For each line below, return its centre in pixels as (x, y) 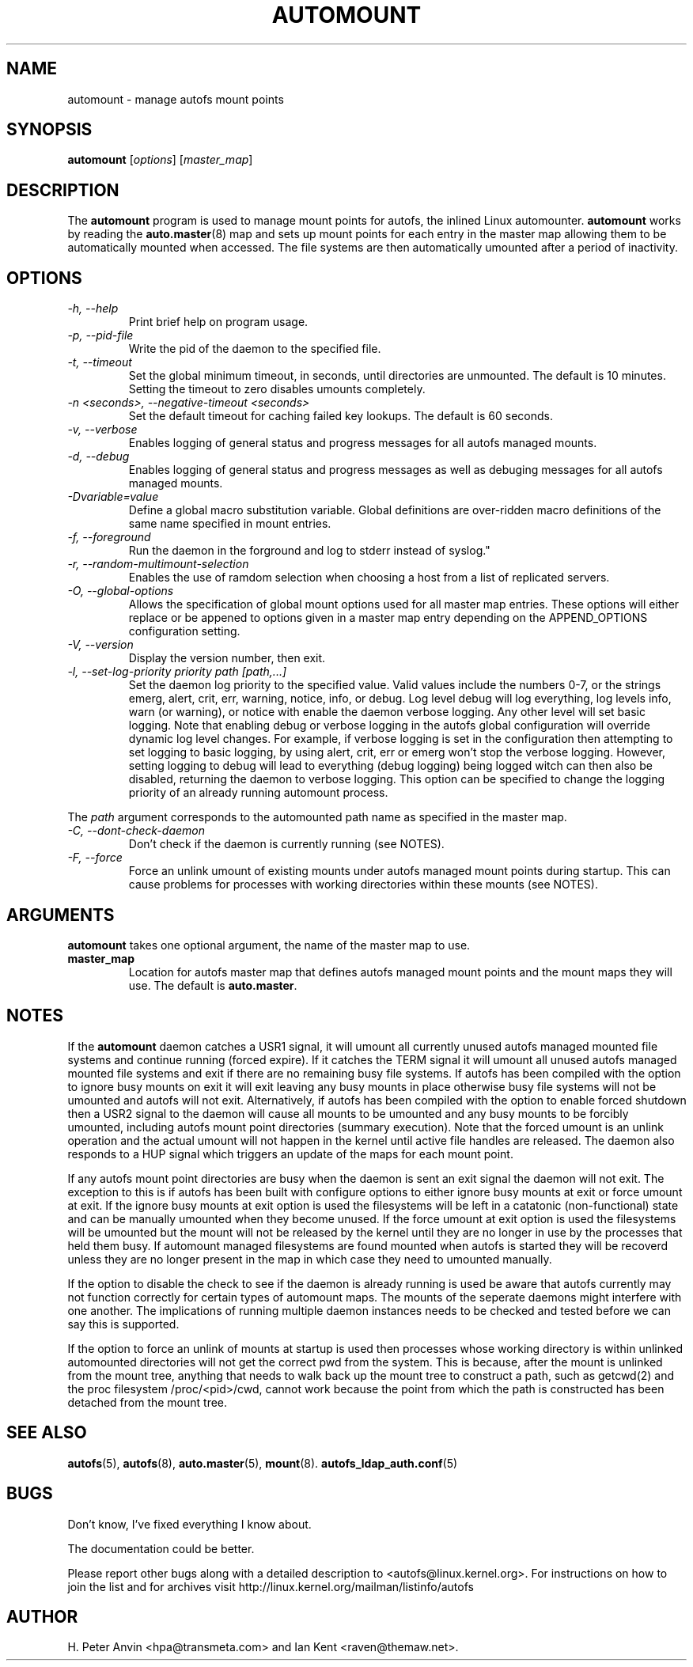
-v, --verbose (102, 430)
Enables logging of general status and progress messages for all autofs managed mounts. (363, 443)
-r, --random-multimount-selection (158, 564)
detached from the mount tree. (148, 1402)
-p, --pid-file (100, 335)
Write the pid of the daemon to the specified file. (255, 349)
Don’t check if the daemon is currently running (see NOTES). (286, 844)
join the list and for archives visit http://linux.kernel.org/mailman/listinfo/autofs (271, 1586)
